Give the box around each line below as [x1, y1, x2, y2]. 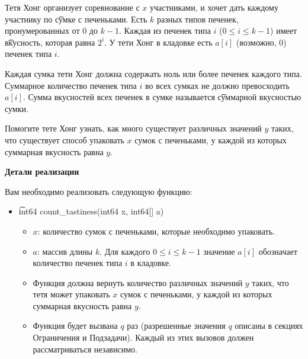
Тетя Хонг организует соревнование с [5, 1, 140, 13]
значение [203, 245, 235, 257]
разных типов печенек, [156, 12, 239, 25]
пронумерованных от [5, 24, 80, 37]
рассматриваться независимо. [33, 342, 137, 355]
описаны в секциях [235, 319, 303, 332]
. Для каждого [100, 245, 150, 257]
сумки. [5, 102, 28, 114]
